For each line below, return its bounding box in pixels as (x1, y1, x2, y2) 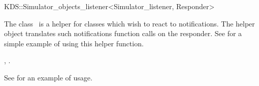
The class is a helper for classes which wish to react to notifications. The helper (4, 18, 255, 28)
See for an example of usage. (4, 72, 92, 82)
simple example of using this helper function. (4, 38, 144, 48)
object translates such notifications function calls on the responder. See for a (4, 28, 242, 39)
